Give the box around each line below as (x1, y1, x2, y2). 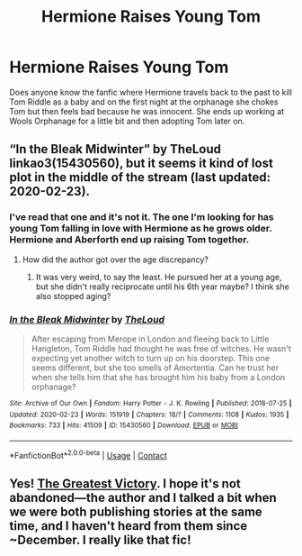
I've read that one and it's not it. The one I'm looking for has (9, 211, 274, 223)
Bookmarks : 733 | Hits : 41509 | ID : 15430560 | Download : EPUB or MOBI (9, 421, 238, 430)
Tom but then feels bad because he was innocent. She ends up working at (9, 105, 285, 116)
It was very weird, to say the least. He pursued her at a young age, (35, 271, 282, 282)
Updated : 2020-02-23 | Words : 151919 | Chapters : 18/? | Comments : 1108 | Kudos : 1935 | (9, 410, 289, 419)
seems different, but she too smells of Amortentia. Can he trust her (31, 362, 280, 373)
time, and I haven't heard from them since (9, 518, 248, 533)
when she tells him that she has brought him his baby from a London (31, 371, 286, 382)
